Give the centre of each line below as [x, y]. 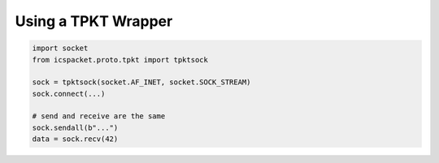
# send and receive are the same [99, 116]
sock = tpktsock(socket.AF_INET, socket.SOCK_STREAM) [141, 82]
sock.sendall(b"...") [75, 127]
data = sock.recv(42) [75, 139]
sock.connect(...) [69, 94]
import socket [60, 48]
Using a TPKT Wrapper [94, 21]
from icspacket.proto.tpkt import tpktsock [120, 60]
